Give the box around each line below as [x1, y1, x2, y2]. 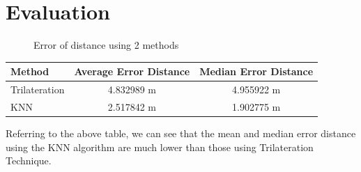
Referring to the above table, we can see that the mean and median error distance [6, 126, 356, 140]
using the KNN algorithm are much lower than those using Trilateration [6, 139, 314, 154]
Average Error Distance [74, 64, 190, 79]
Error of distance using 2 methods [33, 38, 179, 52]
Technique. [6, 153, 52, 168]
